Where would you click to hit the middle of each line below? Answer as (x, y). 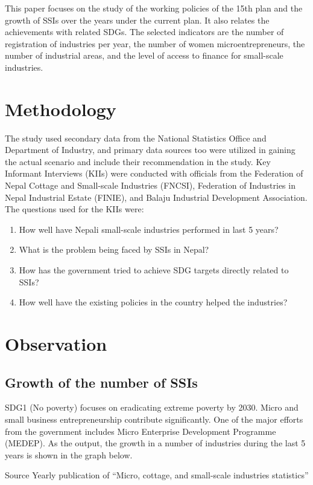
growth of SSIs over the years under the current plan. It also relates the (137, 20)
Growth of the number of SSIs (101, 382)
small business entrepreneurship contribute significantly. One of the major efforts (154, 419)
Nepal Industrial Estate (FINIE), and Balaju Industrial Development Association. (156, 197)
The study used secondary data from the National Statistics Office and (136, 138)
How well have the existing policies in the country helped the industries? (153, 302)
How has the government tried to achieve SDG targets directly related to (154, 270)
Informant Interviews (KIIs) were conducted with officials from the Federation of (154, 173)
